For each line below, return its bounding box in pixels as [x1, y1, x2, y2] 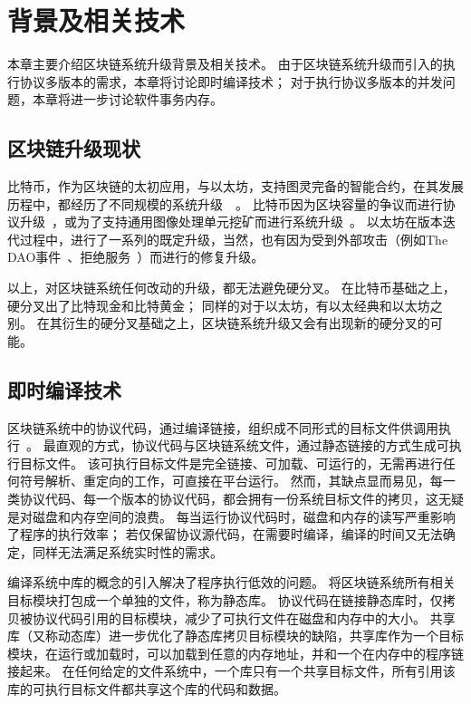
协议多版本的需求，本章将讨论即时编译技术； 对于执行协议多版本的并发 [19, 72, 443, 91]
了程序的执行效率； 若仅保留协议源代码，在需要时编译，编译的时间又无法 [7, 525, 443, 544]
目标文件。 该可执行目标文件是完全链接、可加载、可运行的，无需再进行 [19, 453, 443, 472]
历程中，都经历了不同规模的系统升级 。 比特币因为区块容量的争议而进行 [7, 194, 443, 213]
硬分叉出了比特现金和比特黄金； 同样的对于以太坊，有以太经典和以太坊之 [7, 295, 443, 314]
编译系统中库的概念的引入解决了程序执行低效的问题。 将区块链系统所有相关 [7, 573, 456, 592]
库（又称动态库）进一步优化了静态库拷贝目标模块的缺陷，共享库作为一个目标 [7, 626, 464, 645]
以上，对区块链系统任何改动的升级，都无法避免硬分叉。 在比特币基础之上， [7, 278, 456, 297]
